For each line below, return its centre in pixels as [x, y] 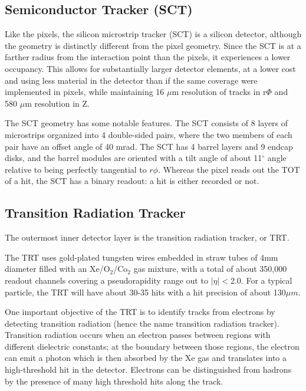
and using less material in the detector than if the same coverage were [131, 80]
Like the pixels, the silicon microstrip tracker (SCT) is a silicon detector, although [153, 34]
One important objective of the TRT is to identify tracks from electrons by [140, 312]
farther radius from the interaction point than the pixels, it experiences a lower [148, 57]
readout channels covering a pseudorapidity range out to [106, 280]
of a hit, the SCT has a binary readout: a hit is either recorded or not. [132, 181]
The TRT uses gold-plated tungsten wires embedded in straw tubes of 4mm [142, 257]
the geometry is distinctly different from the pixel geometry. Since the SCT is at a [153, 45]
